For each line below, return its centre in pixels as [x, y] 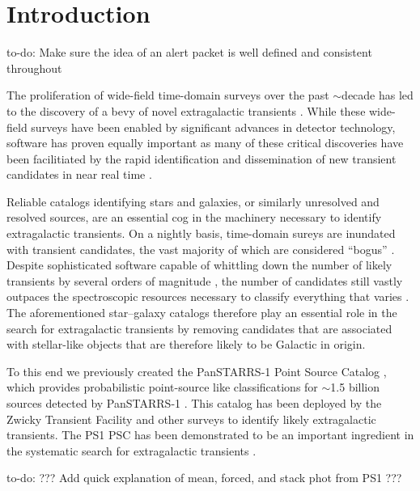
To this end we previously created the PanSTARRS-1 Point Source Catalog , [197, 371]
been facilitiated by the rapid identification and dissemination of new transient [202, 158]
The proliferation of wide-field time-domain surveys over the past [168, 95]
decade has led [378, 95]
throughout [34, 68]
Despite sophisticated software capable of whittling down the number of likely [199, 265]
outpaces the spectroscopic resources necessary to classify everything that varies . [208, 296]
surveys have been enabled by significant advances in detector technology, [213, 127]
